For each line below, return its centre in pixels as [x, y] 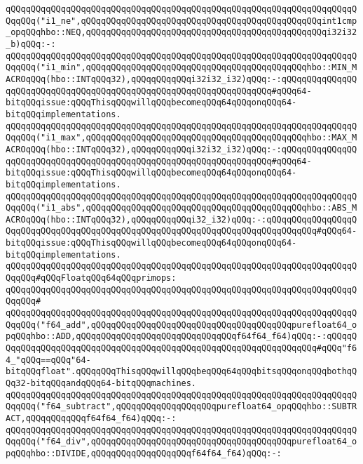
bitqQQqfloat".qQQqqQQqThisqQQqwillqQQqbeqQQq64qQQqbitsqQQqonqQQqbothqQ [181, 372]
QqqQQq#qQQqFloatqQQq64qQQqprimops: [91, 278]
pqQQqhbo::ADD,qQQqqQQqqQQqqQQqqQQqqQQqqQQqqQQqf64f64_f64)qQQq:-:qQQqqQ [181, 337]
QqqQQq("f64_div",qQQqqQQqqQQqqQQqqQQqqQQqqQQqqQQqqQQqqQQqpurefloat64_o [181, 442]
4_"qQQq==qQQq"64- [48, 360]
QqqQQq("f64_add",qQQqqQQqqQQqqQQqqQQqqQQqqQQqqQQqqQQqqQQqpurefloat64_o [181, 325]
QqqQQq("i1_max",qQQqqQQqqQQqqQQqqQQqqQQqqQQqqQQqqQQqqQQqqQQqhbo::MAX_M [181, 138]
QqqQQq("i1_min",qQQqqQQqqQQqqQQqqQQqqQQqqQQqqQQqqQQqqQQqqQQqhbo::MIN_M [181, 68]
